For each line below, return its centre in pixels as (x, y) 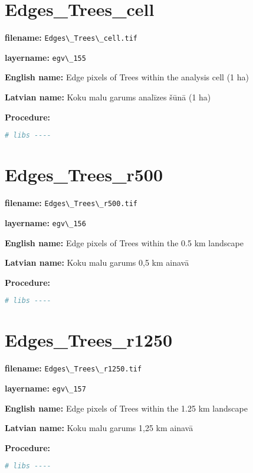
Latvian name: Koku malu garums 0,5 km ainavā (97, 262)
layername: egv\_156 (45, 222)
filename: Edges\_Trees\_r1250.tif (73, 368)
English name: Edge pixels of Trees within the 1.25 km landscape (126, 408)
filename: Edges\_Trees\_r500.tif (71, 203)
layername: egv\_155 (45, 57)
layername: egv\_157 (45, 388)
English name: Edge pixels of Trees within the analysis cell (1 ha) (127, 77)
